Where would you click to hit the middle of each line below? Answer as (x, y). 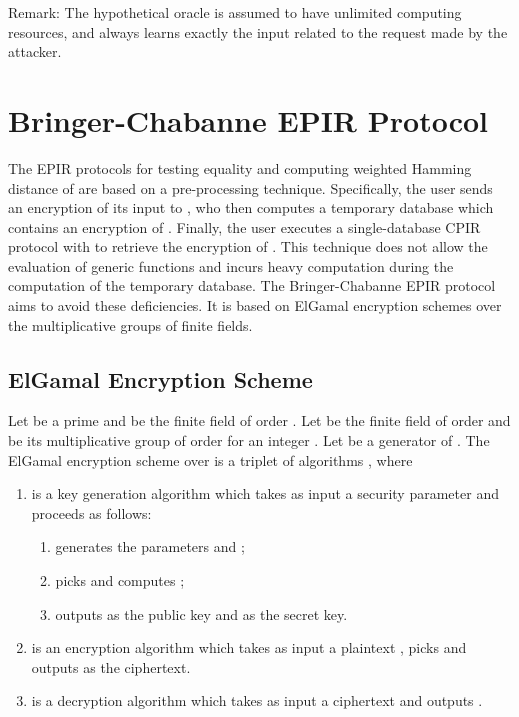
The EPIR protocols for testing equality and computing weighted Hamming (240, 167)
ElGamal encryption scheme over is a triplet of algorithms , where (210, 459)
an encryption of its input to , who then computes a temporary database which (251, 207)
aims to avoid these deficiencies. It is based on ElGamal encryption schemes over (255, 305)
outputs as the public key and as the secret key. (201, 613)
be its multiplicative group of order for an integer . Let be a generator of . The (249, 440)
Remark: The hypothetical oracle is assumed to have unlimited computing (235, 12)
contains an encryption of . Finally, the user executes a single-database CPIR (244, 226)
